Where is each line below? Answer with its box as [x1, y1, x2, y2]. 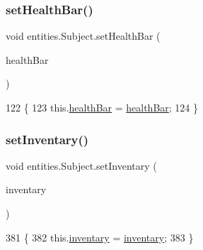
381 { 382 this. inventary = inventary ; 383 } [6, 229, 194, 244]
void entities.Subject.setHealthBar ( [6, 28, 161, 43]
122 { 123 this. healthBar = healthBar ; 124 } [6, 100, 199, 114]
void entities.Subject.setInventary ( [6, 158, 157, 173]
